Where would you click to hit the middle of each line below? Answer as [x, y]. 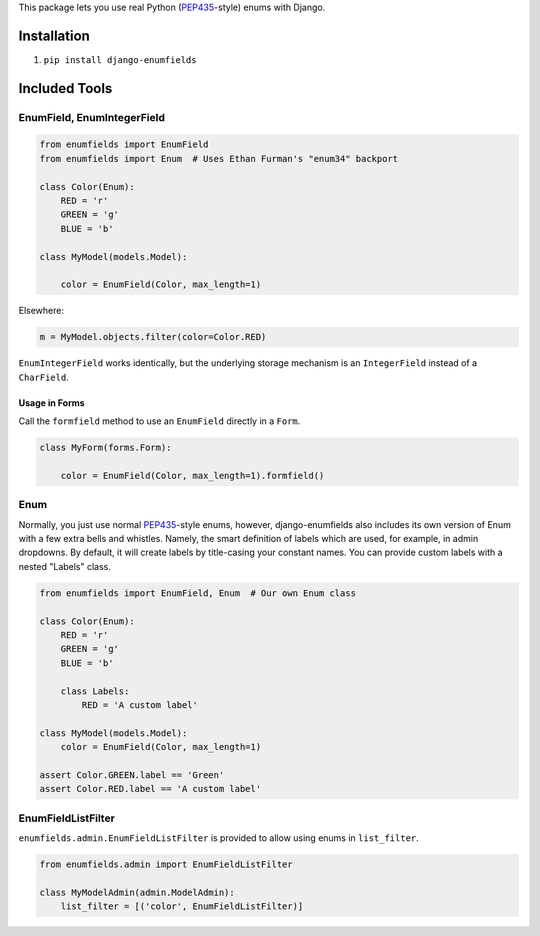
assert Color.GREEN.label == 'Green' [132, 774]
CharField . [43, 377]
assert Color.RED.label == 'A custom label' [150, 789]
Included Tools [65, 88]
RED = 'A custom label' [140, 704]
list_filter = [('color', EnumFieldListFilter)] [182, 906]
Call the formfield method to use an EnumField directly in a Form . [159, 421]
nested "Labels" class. [65, 566]
